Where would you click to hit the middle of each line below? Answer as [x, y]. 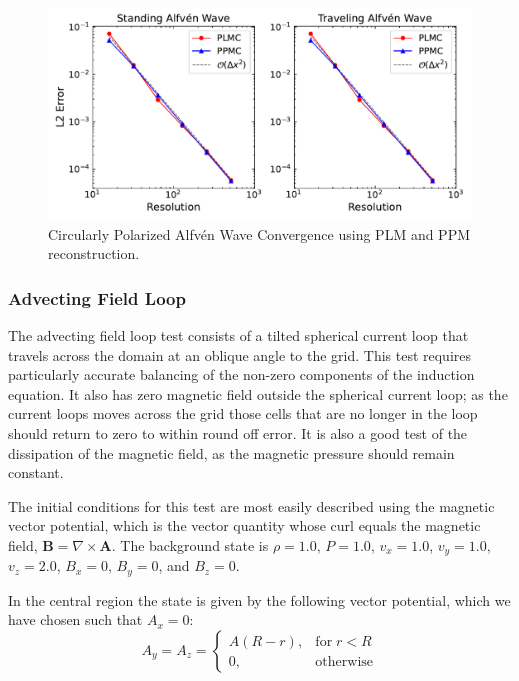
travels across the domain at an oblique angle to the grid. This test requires [240, 354]
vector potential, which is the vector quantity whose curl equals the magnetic [244, 525]
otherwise [344, 661]
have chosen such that [75, 619]
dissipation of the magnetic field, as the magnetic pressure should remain [231, 452]
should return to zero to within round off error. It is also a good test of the [238, 432]
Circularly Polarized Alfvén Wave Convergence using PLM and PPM [259, 233]
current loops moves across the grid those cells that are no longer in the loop [243, 413]
